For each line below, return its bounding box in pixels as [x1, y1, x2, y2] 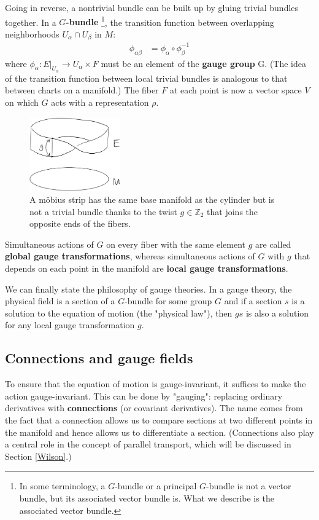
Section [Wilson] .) [5, 449, 72, 462]
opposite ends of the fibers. [29, 217, 131, 230]
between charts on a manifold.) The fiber [5, 84, 159, 97]
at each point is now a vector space [169, 84, 302, 97]
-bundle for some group [125, 294, 212, 307]
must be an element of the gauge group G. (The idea [101, 57, 307, 69]
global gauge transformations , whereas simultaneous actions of [5, 250, 255, 262]
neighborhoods [5, 27, 60, 40]
